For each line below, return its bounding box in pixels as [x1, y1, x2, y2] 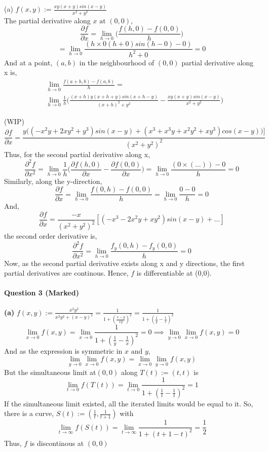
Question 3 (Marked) [4, 287, 79, 298]
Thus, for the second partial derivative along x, [4, 148, 150, 159]
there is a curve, [4, 408, 54, 419]
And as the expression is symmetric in [4, 345, 123, 356]
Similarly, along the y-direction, [4, 175, 102, 186]
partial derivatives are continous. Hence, [4, 268, 129, 278]
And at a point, [4, 57, 53, 67]
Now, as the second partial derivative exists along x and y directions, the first [4, 257, 245, 268]
